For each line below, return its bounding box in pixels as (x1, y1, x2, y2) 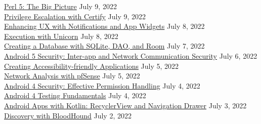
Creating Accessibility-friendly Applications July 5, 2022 (4, 60, 179, 71)
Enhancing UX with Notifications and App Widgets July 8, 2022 (4, 21, 205, 31)
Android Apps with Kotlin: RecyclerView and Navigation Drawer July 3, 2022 (4, 100, 247, 110)
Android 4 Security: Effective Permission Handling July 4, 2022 (4, 80, 200, 91)
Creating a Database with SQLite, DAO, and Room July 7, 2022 (4, 40, 205, 51)
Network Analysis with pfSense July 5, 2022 (4, 70, 140, 81)
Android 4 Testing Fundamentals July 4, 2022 (4, 90, 146, 101)
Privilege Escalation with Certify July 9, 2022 (4, 11, 146, 21)
